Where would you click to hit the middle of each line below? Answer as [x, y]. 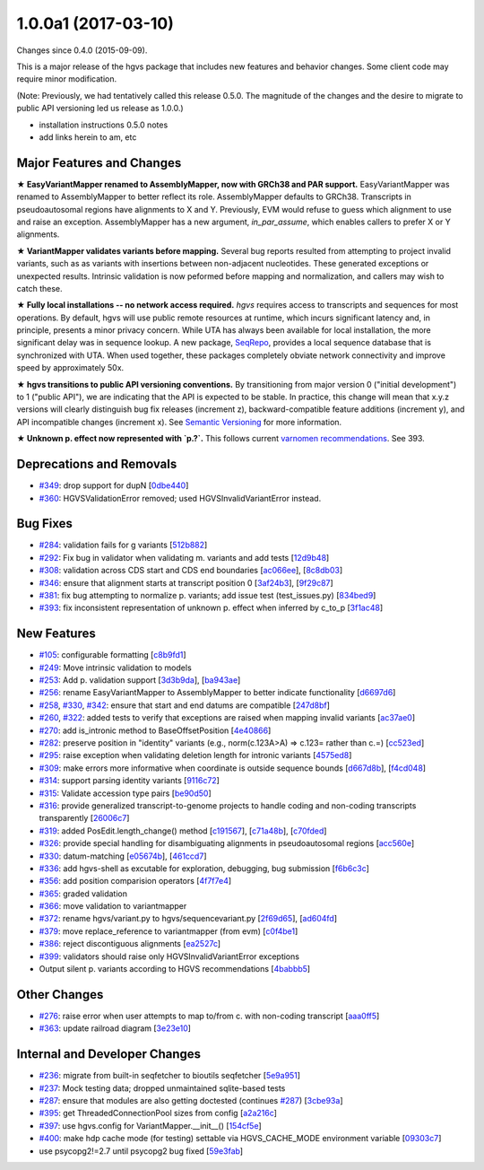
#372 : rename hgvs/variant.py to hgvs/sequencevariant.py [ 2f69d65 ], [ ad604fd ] [188, 919]
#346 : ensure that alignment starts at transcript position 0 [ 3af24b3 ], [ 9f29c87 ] [186, 582]
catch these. [39, 288]
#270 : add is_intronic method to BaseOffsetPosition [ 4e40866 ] [155, 730]
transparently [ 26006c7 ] [84, 818]
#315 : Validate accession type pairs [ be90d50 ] [125, 793]
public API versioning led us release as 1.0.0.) [100, 109]
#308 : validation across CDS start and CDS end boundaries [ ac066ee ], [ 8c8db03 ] [191, 571]
